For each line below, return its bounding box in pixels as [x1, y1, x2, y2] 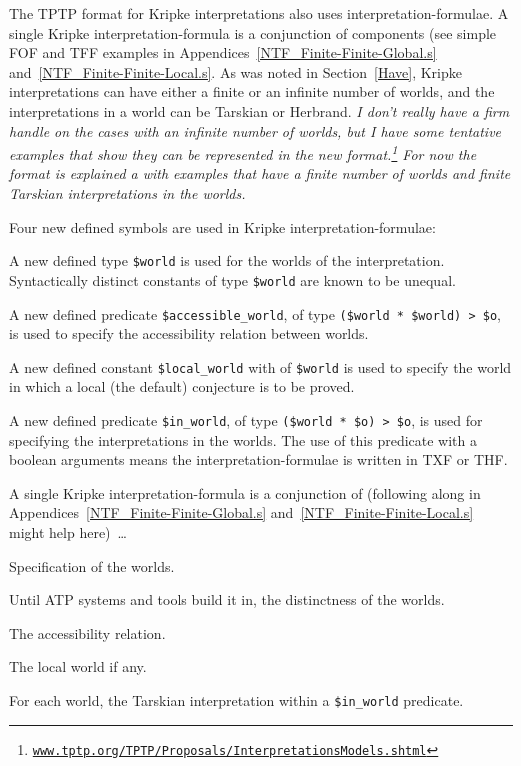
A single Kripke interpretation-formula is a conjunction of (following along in [9, 482, 481, 503]
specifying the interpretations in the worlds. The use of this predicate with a [9, 429, 477, 450]
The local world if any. [9, 656, 147, 677]
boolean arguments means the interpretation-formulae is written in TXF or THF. [9, 449, 508, 470]
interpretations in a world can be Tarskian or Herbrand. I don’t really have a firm [9, 100, 510, 121]
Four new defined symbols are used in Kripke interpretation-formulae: [9, 216, 436, 237]
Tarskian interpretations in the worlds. [9, 183, 246, 203]
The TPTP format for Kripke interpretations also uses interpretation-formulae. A [9, 3, 509, 23]
